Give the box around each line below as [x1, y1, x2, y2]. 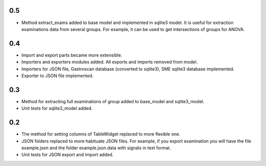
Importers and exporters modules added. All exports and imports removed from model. [21, 59, 198, 65]
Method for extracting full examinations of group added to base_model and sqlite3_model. [21, 98, 204, 104]
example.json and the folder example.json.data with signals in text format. [21, 145, 171, 151]
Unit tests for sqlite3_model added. [21, 106, 93, 111]
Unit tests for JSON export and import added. [21, 152, 114, 158]
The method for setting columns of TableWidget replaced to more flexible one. [21, 131, 181, 137]
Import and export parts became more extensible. [21, 52, 123, 58]
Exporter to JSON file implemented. [21, 73, 94, 79]
